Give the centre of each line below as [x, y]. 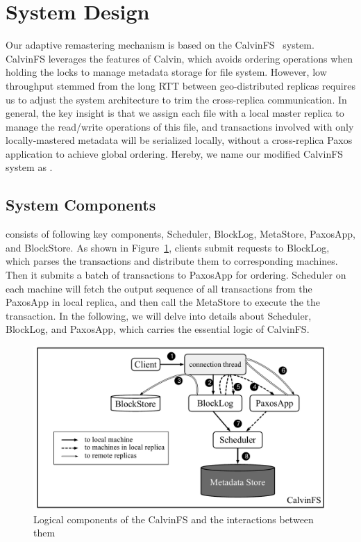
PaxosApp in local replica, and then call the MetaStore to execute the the [163, 302]
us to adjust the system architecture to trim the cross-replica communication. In [176, 99]
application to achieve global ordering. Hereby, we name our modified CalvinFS [175, 153]
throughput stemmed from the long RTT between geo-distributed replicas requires [180, 85]
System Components [81, 205]
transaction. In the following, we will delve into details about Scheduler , [159, 315]
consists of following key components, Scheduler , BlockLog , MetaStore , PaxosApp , [180, 234]
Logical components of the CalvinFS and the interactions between [174, 519]
